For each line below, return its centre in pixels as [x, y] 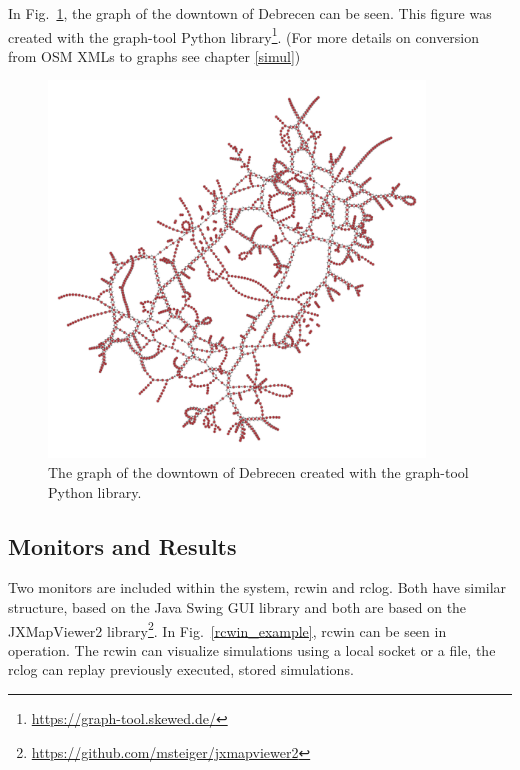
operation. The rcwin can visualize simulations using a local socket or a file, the [252, 649]
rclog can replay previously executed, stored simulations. [181, 669]
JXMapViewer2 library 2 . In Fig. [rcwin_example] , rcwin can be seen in [227, 629]
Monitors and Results [122, 545]
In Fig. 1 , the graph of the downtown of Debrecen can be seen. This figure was [250, 13]
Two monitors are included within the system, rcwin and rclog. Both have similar [257, 587]
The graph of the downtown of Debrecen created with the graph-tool [258, 471]
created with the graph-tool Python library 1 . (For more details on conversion [244, 35]
